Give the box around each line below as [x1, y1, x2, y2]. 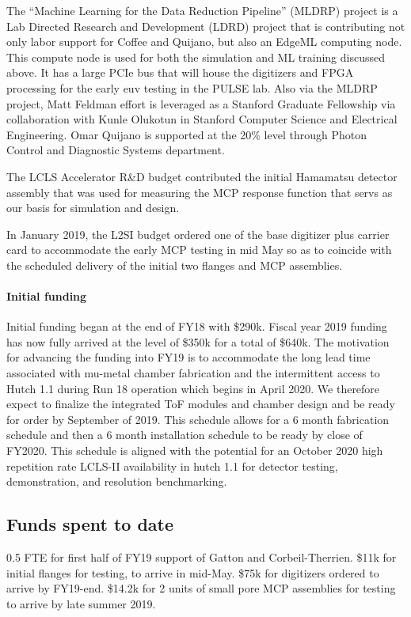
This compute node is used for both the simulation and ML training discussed [6, 48, 386, 65]
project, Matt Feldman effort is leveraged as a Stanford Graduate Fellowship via [6, 95, 396, 112]
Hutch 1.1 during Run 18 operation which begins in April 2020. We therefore [6, 380, 380, 396]
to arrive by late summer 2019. [6, 595, 156, 611]
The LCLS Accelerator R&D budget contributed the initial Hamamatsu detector [6, 168, 398, 184]
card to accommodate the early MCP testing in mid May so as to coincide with [6, 241, 392, 258]
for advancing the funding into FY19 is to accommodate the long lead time [6, 349, 371, 365]
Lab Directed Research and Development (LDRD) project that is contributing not [6, 17, 405, 34]
